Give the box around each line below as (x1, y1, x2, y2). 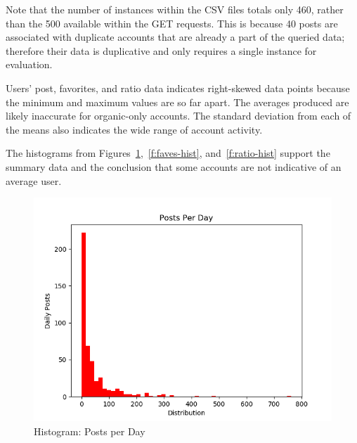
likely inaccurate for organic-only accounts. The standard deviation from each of (6, 108, 351, 123)
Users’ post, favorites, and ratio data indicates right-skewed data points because (6, 80, 350, 95)
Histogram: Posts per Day (34, 423, 145, 438)
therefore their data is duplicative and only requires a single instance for (6, 43, 317, 58)
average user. (6, 173, 62, 188)
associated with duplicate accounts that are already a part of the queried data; (6, 30, 345, 44)
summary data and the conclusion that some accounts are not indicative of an (6, 159, 342, 174)
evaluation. (6, 57, 53, 72)
